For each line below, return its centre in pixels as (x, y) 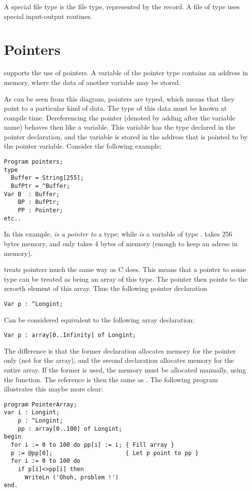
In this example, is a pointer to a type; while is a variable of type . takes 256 (118, 234)
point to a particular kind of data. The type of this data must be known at (116, 108)
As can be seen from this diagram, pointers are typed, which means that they (119, 98)
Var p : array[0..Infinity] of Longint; (70, 335)
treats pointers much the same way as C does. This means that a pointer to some (125, 269)
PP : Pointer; (40, 210)
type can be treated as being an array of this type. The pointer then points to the (126, 279)
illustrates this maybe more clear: (54, 389)
